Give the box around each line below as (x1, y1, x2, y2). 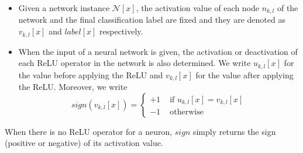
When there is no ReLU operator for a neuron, (5, 125, 173, 137)
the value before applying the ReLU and (18, 68, 163, 81)
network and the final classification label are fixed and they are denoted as (18, 13, 285, 26)
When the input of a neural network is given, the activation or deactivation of (18, 45, 298, 57)
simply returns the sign (192, 125, 276, 137)
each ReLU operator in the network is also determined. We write (18, 57, 251, 69)
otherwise (170, 108, 204, 117)
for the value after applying (195, 68, 294, 81)
